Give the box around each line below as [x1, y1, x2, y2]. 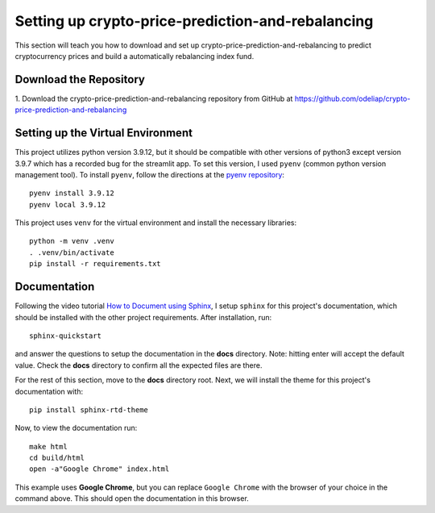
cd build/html [29, 453, 85, 463]
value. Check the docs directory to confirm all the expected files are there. [14, 360, 263, 370]
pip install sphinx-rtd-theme [29, 405, 149, 415]
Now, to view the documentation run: [14, 423, 138, 433]
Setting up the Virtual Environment [14, 126, 193, 140]
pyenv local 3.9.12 [29, 200, 106, 209]
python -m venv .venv [29, 236, 114, 246]
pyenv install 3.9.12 [29, 189, 114, 198]
